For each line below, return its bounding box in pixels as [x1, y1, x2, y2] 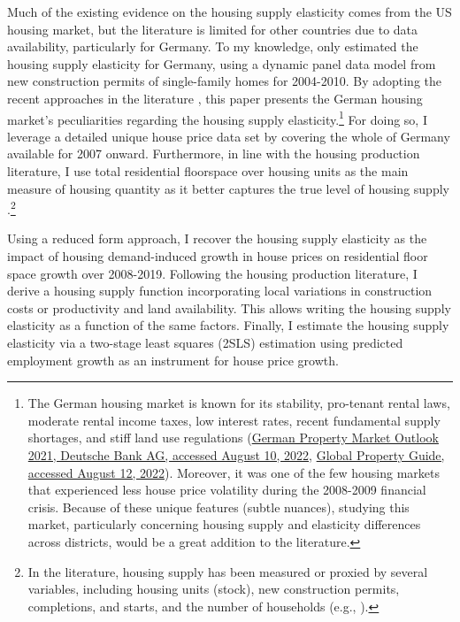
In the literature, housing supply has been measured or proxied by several [27, 562, 428, 580]
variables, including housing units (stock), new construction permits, [27, 580, 400, 598]
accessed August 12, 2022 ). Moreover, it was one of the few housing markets [27, 463, 441, 481]
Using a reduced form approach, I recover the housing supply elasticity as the [7, 229, 427, 248]
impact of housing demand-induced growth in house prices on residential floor [7, 247, 428, 265]
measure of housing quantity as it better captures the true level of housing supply [7, 179, 449, 197]
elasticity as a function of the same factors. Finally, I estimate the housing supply [7, 316, 449, 334]
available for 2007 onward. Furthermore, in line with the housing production [7, 144, 420, 163]
